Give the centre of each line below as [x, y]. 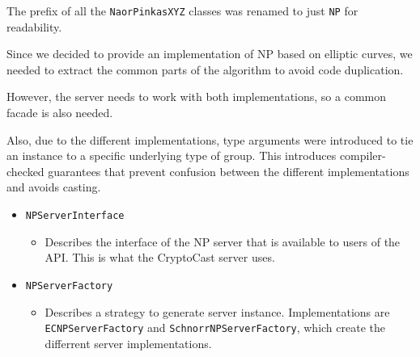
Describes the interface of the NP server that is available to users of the [223, 241]
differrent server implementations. [128, 343]
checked [25, 171]
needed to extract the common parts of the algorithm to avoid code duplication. [205, 69]
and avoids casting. [54, 187]
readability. [34, 26]
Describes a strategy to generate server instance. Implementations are [217, 311]
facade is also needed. [60, 113]
